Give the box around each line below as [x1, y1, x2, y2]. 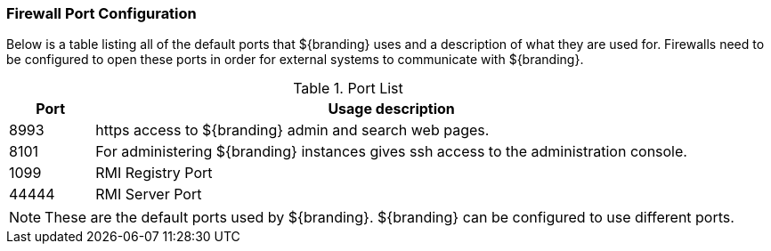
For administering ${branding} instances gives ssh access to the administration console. [95, 142, 687, 161]
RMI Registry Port [95, 164, 213, 182]
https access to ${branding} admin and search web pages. [95, 121, 490, 140]
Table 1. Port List [293, 79, 403, 98]
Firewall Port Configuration [6, 4, 197, 22]
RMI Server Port [95, 185, 202, 204]
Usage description [328, 100, 455, 118]
